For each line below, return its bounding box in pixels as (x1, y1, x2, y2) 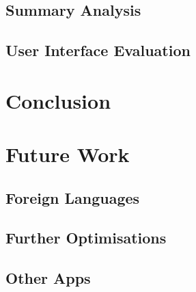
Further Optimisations (5, 227, 167, 248)
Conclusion (5, 86, 111, 114)
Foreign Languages (5, 187, 140, 208)
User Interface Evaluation (5, 40, 191, 61)
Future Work (5, 140, 130, 168)
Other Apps (5, 267, 91, 289)
